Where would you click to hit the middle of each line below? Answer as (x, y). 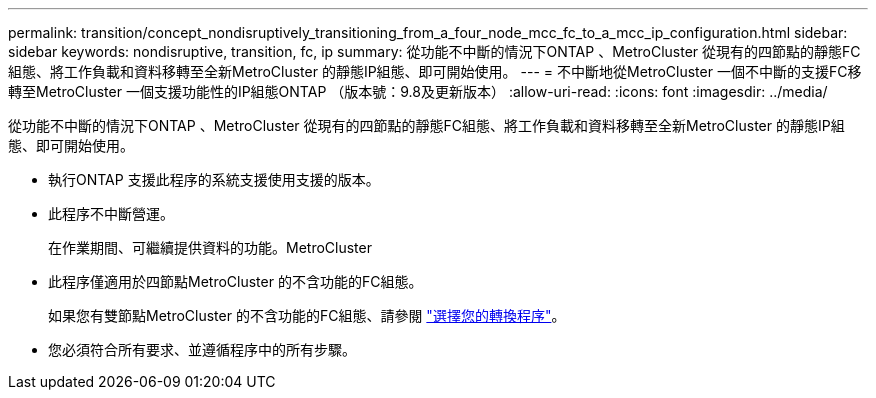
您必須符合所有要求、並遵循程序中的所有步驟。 (202, 349)
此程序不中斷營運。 (111, 213)
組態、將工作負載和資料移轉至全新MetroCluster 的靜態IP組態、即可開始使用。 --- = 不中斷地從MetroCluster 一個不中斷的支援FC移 (435, 71)
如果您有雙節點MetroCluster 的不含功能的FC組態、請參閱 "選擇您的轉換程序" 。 (307, 315)
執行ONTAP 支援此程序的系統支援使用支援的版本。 (214, 179)
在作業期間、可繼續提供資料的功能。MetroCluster (210, 247)
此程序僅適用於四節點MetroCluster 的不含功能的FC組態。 (235, 281)
